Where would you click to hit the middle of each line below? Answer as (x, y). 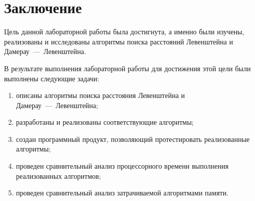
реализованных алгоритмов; (58, 175)
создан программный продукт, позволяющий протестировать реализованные (133, 139)
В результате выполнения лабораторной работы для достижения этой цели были (127, 68)
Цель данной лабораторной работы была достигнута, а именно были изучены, (124, 32)
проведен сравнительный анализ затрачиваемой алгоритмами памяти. (122, 193)
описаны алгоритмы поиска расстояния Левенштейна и (100, 95)
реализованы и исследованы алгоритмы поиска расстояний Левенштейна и (119, 41)
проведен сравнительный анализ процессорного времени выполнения (122, 166)
